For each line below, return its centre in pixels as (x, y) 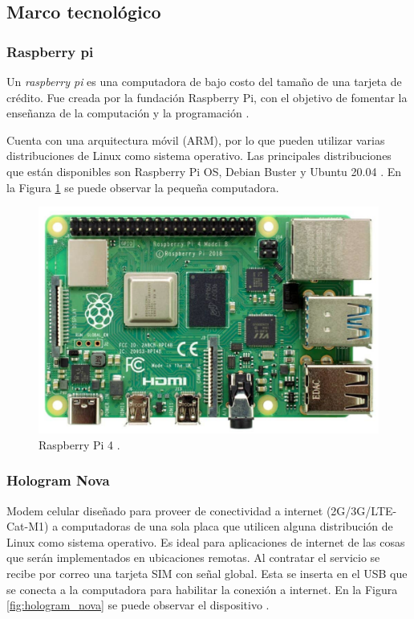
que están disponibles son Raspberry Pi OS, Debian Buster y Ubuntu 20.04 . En (204, 171)
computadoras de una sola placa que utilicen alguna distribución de (227, 526)
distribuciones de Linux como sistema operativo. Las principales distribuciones (199, 156)
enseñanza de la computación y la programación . (128, 113)
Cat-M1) (28, 526)
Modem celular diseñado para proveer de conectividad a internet (165, 510)
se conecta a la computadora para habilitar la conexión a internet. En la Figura (202, 589)
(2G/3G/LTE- (361, 510)
